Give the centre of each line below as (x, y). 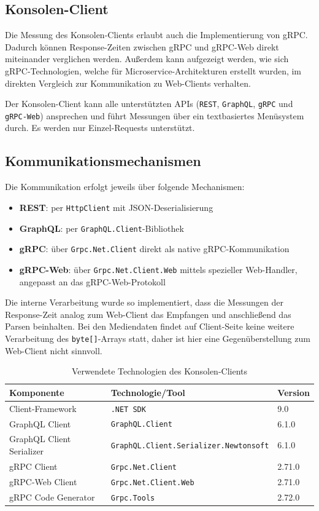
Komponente (37, 392)
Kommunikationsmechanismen (103, 161)
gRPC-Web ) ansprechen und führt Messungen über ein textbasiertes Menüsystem (155, 115)
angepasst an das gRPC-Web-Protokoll (92, 281)
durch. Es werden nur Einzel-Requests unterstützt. (100, 128)
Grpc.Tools (133, 498)
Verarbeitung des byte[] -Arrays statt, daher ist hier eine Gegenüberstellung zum (158, 338)
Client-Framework (43, 408)
